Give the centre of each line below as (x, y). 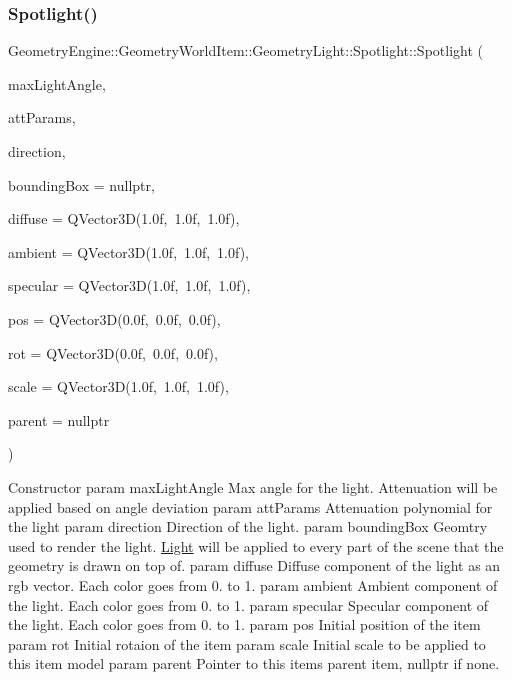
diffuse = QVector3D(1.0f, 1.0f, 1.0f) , (124, 218)
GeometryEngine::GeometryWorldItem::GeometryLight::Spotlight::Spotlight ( (245, 50)
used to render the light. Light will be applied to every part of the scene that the (256, 545)
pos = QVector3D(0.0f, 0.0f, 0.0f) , (114, 318)
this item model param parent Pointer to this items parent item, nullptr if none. (254, 663)
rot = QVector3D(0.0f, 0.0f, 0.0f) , (113, 352)
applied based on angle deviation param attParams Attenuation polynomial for (250, 506)
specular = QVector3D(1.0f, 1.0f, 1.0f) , (129, 285)
